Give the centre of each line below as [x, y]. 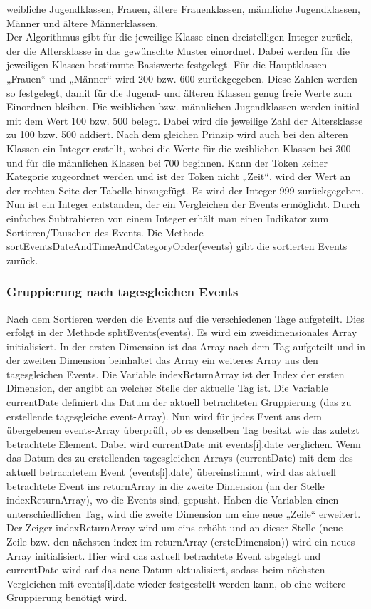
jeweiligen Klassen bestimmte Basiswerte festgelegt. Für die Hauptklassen [167, 64]
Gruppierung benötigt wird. [67, 597]
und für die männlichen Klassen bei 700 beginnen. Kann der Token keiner [167, 162]
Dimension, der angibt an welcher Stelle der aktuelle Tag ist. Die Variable [167, 388]
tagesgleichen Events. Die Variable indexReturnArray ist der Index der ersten [176, 374]
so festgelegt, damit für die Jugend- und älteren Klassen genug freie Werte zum [179, 92]
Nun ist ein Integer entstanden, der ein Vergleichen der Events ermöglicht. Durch [183, 204]
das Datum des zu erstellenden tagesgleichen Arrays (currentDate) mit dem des [180, 458]
